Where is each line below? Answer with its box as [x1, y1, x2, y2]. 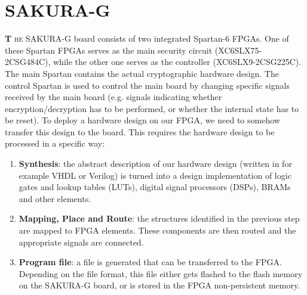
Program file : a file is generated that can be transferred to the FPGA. [19, 256, 282, 268]
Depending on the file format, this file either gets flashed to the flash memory [19, 267, 303, 280]
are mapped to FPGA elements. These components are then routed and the [19, 224, 296, 237]
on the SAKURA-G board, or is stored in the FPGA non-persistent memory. [19, 279, 300, 291]
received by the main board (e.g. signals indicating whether [5, 91, 222, 103]
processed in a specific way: [5, 137, 105, 150]
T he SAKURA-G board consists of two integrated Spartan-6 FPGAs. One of [5, 32, 289, 45]
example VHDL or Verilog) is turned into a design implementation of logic [19, 169, 291, 181]
